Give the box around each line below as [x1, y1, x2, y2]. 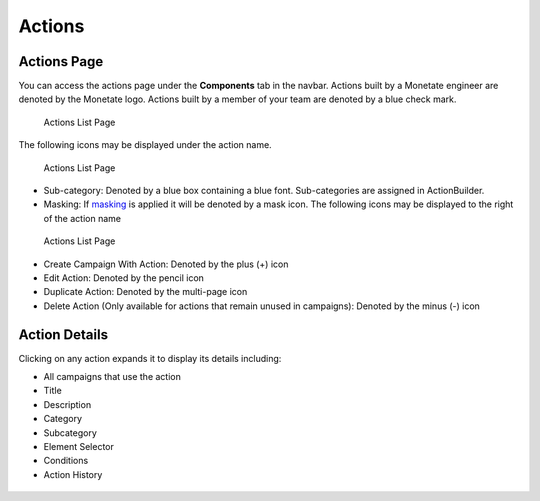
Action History [43, 468, 103, 480]
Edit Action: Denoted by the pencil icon [43, 271, 205, 284]
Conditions [43, 455, 89, 467]
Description [43, 398, 92, 410]
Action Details [18, 326, 109, 343]
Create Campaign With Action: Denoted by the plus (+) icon [43, 258, 289, 270]
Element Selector [43, 441, 114, 452]
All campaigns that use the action [43, 371, 182, 383]
